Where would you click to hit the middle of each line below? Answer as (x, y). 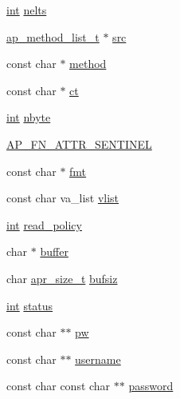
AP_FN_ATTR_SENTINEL (79, 144)
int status (30, 305)
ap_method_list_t (53, 36)
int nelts (27, 10)
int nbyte (29, 117)
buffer (54, 251)
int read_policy (44, 224)
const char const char (59, 386)
